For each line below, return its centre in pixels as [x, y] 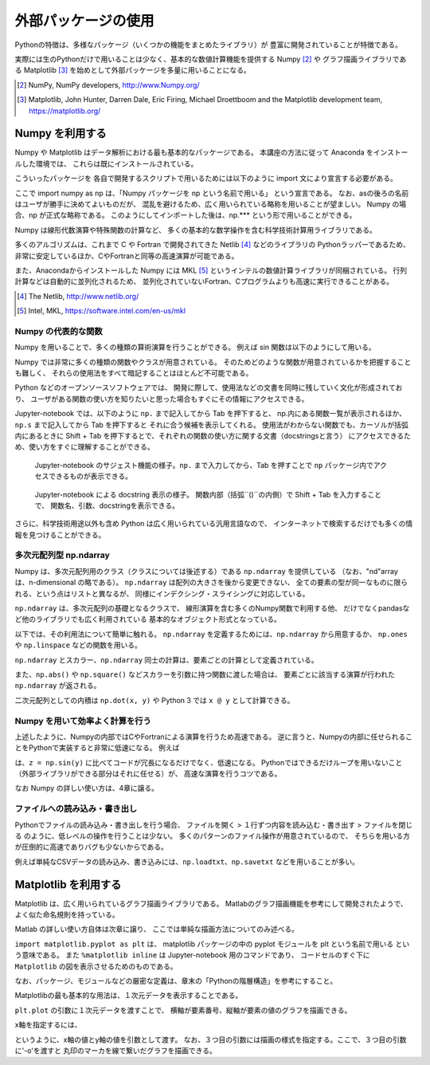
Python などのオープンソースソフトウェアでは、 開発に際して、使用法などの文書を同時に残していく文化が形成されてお [209, 387]
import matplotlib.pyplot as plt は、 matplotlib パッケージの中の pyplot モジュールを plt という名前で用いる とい [212, 944]
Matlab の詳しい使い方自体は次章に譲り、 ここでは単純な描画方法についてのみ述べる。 [156, 929]
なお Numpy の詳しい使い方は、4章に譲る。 [87, 788]
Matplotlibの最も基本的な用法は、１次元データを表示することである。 [129, 996]
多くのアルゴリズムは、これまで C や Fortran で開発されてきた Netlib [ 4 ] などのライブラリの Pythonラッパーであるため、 [212, 245]
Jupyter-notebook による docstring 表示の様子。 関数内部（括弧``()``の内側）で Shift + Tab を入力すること [208, 494]
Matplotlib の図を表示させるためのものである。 [96, 966]
